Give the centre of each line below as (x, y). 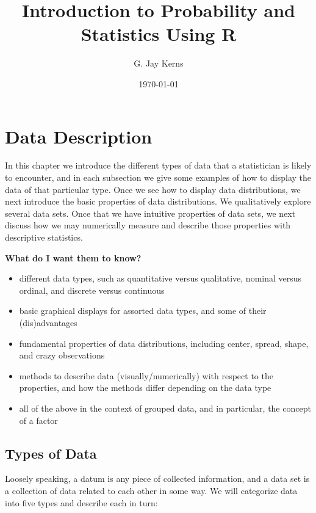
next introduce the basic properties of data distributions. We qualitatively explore (158, 201)
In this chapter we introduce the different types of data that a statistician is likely (158, 165)
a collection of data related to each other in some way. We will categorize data (151, 490)
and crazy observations (62, 355)
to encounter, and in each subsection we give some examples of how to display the (158, 177)
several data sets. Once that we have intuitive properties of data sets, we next (150, 213)
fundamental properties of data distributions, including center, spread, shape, (164, 343)
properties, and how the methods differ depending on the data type (145, 387)
